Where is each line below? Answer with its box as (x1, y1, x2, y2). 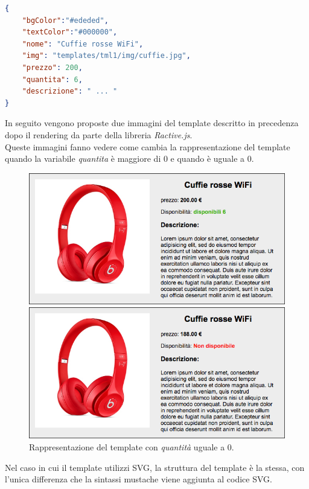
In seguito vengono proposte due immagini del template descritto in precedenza (5, 117, 299, 129)
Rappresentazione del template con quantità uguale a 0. (29, 441, 234, 453)
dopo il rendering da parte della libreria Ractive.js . (5, 128, 193, 141)
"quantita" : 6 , (22, 75, 83, 84)
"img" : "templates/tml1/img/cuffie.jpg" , (22, 51, 191, 60)
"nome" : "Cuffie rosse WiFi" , (22, 39, 144, 48)
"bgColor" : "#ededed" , (22, 16, 109, 25)
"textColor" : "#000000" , (22, 28, 118, 37)
